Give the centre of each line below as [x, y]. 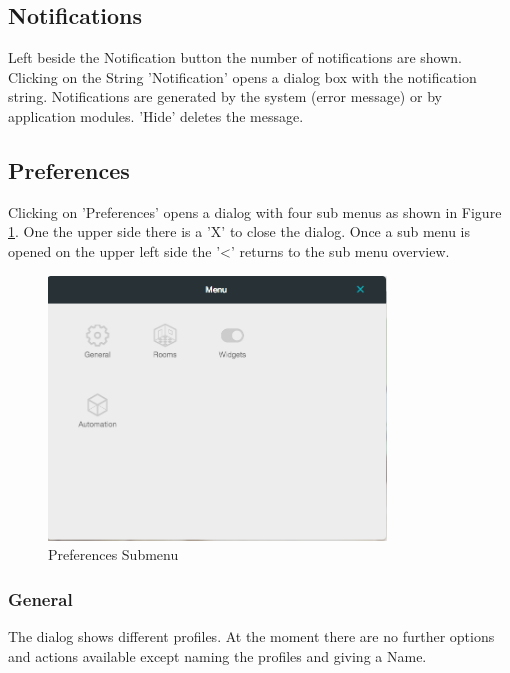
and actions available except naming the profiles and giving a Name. [217, 655]
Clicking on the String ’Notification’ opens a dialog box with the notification [242, 76]
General [40, 598]
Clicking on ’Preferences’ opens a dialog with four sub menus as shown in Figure [255, 211]
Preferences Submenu [113, 554]
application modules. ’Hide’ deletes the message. [156, 115]
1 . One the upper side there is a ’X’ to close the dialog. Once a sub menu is [239, 231]
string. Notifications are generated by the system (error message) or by [225, 96]
